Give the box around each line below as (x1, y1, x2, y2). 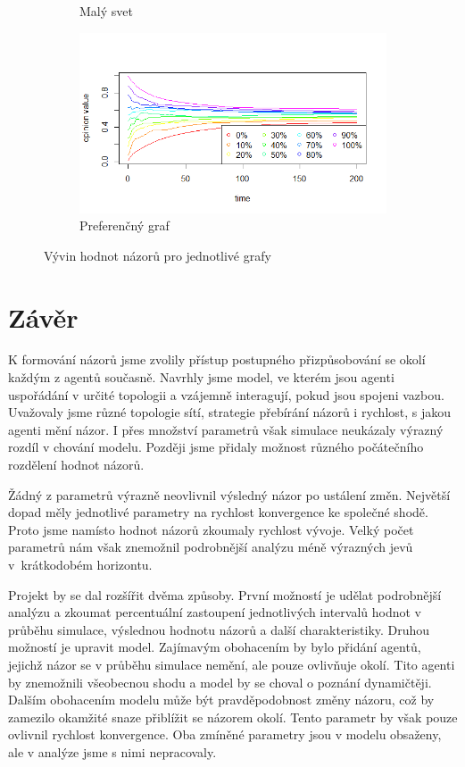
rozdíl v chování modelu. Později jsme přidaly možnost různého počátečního (8, 438, 424, 456)
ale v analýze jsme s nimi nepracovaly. (8, 742, 217, 761)
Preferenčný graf (79, 216, 170, 235)
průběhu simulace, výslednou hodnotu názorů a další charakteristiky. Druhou (8, 620, 430, 638)
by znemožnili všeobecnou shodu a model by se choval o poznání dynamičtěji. (8, 672, 432, 691)
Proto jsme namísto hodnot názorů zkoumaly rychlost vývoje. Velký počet (8, 520, 414, 538)
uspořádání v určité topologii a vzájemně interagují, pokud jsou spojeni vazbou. (8, 385, 444, 404)
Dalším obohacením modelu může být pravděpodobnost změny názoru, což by (8, 690, 435, 709)
